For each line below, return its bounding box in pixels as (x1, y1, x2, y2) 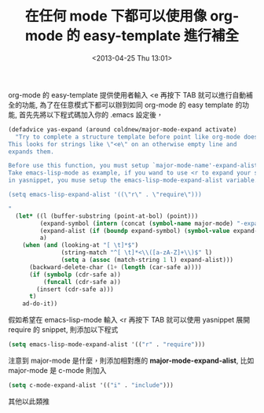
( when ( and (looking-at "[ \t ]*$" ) (22, 242, 139, 249)
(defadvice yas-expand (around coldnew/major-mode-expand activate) (8, 125, 237, 134)
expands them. (8, 147, 55, 156)
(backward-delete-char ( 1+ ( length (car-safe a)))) (28, 263, 202, 271)
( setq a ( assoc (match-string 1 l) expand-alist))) (60, 256, 234, 264)
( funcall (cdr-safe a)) (42, 278, 122, 286)
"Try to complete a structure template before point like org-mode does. (15, 133, 262, 141)
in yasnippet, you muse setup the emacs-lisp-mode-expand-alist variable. (8, 176, 258, 185)
